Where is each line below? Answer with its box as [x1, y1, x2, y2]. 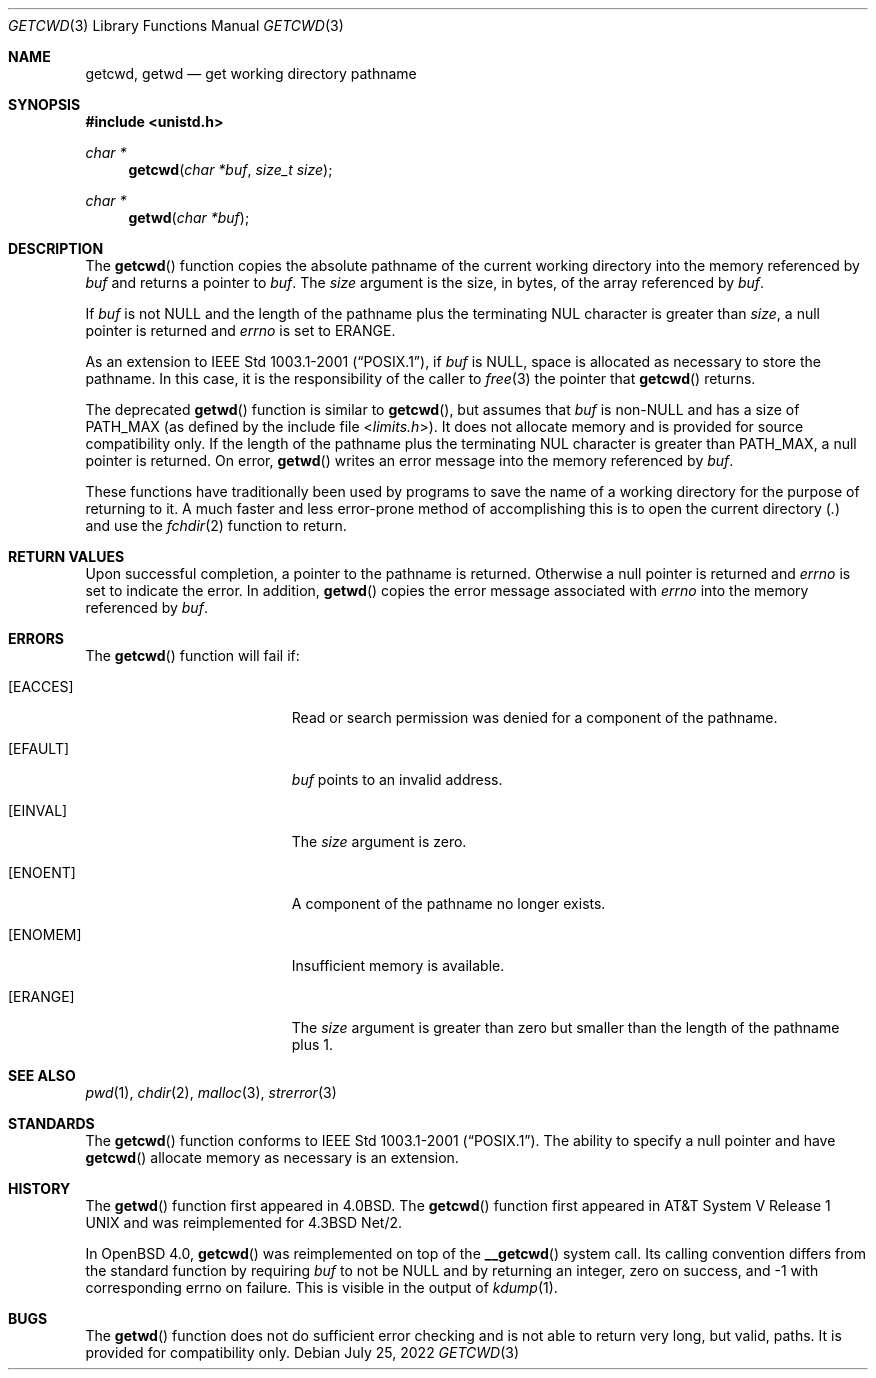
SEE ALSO [8, 1067, 76, 1084]
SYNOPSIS [8, 96, 81, 113]
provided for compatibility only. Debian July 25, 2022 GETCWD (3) [85, 1344, 520, 1361]
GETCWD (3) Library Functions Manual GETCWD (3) [8, 17, 344, 34]
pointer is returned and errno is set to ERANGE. [85, 322, 396, 339]
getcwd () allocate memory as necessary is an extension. [85, 1149, 459, 1166]
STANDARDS [8, 1115, 95, 1132]
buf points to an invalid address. [291, 771, 503, 788]
